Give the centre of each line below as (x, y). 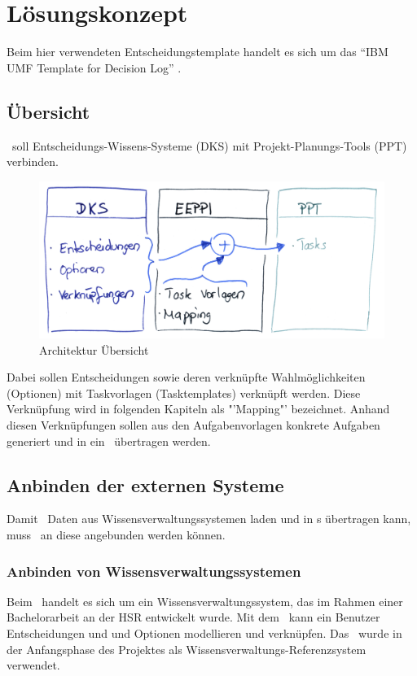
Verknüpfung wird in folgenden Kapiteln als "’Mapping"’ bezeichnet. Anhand (198, 409)
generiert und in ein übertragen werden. (109, 440)
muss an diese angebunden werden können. (116, 535)
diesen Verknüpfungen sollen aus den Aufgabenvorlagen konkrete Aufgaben (193, 425)
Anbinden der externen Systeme (145, 484)
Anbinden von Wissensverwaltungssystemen (154, 571)
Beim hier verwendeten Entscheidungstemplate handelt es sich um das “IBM (198, 52)
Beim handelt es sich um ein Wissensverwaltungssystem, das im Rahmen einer (205, 601)
